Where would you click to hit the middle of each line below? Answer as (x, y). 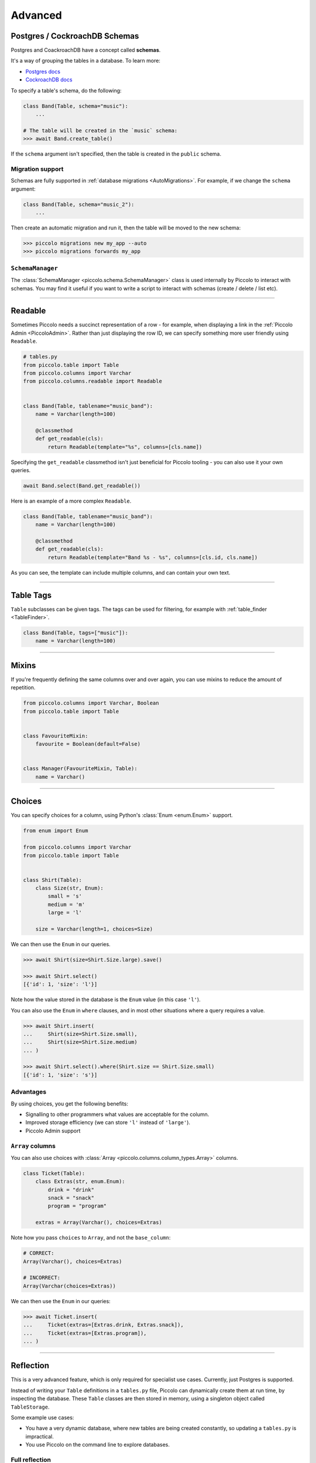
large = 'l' (65, 913)
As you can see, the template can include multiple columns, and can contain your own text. (121, 572)
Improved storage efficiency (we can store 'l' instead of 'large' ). (108, 1122)
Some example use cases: (42, 1417)
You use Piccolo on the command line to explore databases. (97, 1445)
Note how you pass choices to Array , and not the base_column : (91, 1238)
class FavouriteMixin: (56, 736)
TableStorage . (30, 1407)
